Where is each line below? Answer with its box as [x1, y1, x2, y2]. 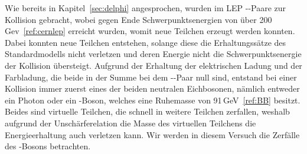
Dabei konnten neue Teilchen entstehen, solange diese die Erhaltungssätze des [5, 36, 286, 48]
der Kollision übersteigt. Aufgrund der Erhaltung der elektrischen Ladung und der [5, 59, 302, 71]
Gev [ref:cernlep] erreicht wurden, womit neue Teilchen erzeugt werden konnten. [5, 25, 295, 37]
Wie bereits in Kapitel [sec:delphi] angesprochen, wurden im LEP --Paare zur [5, 2, 286, 14]
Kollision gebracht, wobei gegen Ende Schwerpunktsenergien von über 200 [5, 13, 272, 25]
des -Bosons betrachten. [5, 140, 91, 152]
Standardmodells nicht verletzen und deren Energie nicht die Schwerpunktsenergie [5, 48, 302, 60]
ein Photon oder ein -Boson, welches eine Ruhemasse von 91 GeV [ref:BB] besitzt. [5, 93, 301, 106]
